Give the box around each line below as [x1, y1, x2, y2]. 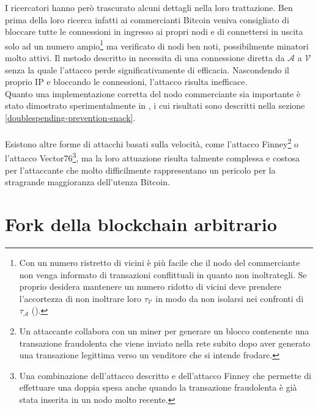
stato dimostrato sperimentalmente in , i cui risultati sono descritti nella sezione [5, 99, 305, 112]
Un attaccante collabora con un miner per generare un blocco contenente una [19, 324, 309, 337]
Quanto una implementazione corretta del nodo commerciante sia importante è [5, 87, 301, 100]
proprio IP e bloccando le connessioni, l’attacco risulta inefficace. [5, 75, 248, 88]
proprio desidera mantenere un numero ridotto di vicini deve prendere [19, 280, 281, 293]
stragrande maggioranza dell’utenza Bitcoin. [5, 175, 170, 188]
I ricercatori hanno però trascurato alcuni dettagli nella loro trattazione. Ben [5, 1, 293, 13]
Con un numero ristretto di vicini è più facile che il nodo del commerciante [19, 256, 300, 268]
